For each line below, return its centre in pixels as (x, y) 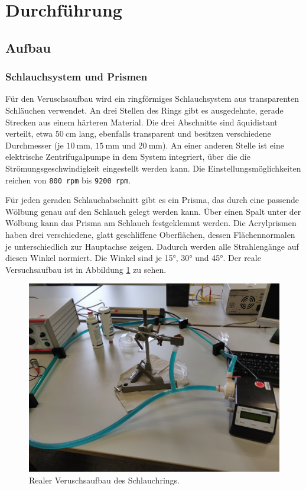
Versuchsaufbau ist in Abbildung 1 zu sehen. (86, 269)
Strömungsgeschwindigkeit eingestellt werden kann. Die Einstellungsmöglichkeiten (153, 168)
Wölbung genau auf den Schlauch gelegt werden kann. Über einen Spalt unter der (153, 211)
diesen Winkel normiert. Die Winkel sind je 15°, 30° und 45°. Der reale (133, 258)
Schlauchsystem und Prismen (76, 77)
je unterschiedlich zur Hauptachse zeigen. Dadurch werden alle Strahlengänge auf (152, 246)
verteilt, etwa (29, 133)
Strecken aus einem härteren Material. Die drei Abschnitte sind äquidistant (141, 122)
